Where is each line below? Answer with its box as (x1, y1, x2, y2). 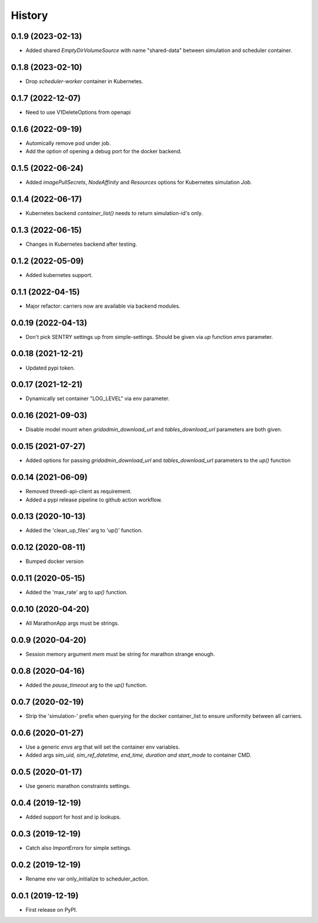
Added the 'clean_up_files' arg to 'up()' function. (25, 527, 143, 534)
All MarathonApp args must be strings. (25, 619, 120, 627)
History (11, 9, 48, 22)
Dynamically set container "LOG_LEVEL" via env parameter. (25, 395, 170, 402)
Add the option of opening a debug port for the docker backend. (25, 148, 182, 155)
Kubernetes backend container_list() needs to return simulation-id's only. (25, 209, 203, 216)
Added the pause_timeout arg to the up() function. (25, 681, 147, 688)
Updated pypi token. (25, 364, 75, 371)
